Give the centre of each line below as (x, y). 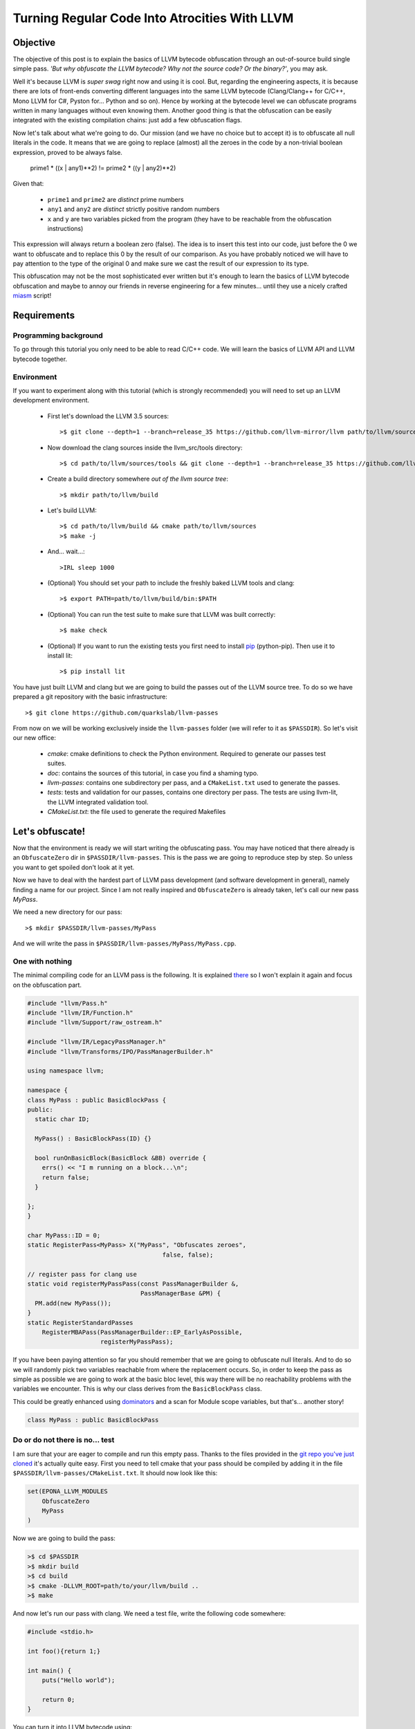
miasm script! (32, 296)
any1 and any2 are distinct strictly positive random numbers (133, 209)
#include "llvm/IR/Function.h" (81, 1013)
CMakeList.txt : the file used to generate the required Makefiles (137, 812)
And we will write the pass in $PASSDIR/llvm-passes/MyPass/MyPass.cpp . (124, 943)
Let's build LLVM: (72, 510)
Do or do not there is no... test (64, 1440)
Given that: (28, 184)
